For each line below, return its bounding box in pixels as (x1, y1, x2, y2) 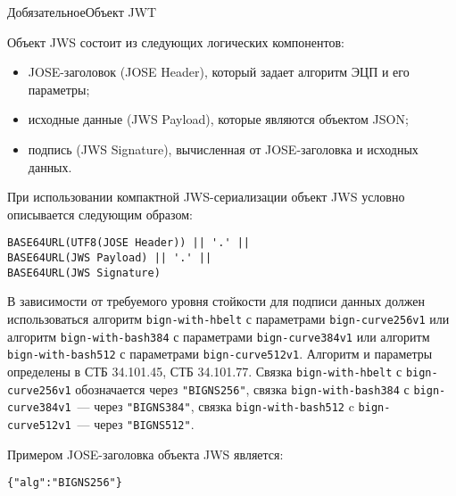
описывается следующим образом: (7, 204, 193, 223)
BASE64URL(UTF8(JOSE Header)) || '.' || (7, 236, 251, 250)
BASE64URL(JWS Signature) (7, 266, 161, 279)
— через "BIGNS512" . (77, 414, 195, 433)
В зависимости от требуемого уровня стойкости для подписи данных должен (7, 292, 425, 310)
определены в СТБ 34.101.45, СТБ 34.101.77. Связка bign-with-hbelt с (7, 361, 402, 380)
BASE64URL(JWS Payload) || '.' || (7, 252, 212, 264)
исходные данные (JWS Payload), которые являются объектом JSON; (28, 110, 409, 128)
